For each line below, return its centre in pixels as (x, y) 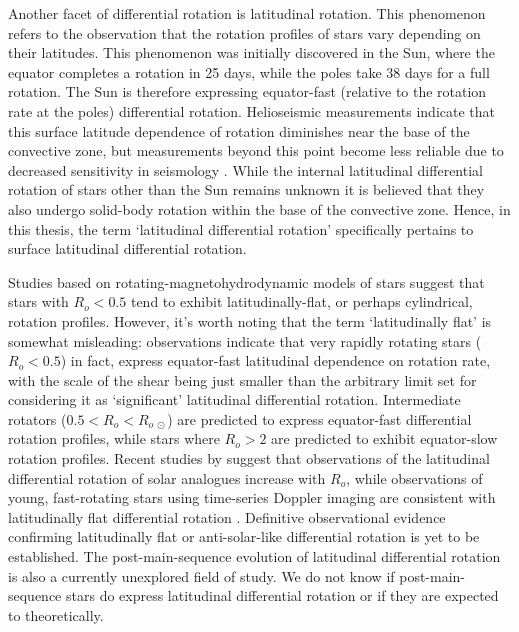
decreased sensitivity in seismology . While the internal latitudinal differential (245, 169)
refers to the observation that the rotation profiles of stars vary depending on (244, 32)
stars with (38, 301)
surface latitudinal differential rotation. (127, 248)
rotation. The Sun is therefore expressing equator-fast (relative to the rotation (247, 91)
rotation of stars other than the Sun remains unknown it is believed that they (246, 189)
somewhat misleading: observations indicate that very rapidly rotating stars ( (245, 340)
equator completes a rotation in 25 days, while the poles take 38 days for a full (249, 71)
